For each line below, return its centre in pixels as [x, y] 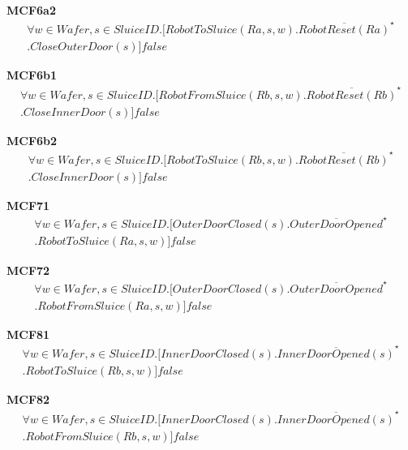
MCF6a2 [31, 10]
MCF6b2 [32, 140]
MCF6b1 [32, 75]
